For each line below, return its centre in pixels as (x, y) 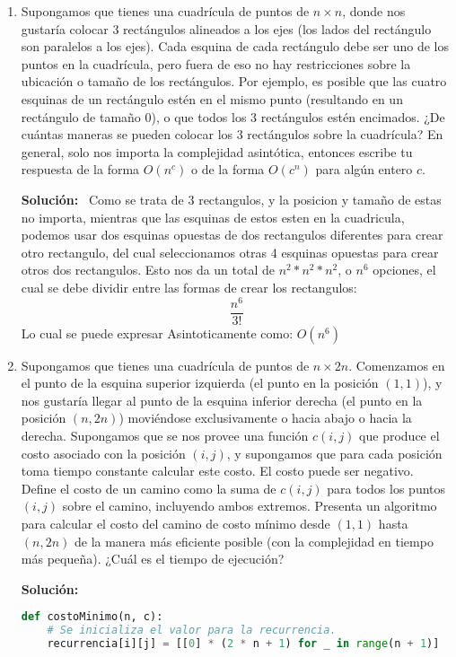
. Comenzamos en (397, 365)
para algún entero (364, 169)
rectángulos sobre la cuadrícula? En (345, 134)
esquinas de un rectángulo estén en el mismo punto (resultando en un (212, 98)
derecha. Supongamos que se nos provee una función (165, 436)
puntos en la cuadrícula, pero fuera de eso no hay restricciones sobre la (216, 63)
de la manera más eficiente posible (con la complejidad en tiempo (254, 541)
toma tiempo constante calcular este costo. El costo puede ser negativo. (217, 471)
